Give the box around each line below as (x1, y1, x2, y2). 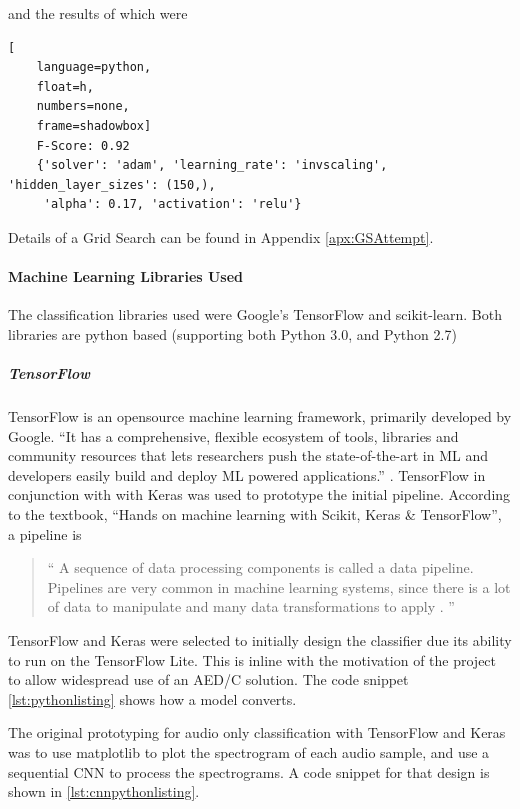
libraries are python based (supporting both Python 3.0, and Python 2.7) (8, 323, 457, 344)
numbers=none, (36, 99, 130, 114)
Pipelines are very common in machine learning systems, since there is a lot (47, 576, 511, 597)
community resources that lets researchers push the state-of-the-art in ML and (8, 445, 489, 466)
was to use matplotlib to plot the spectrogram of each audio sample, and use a (8, 741, 490, 762)
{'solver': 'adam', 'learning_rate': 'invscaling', (36, 158, 388, 173)
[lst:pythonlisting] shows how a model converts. (8, 688, 297, 709)
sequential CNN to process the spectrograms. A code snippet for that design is (8, 761, 490, 782)
